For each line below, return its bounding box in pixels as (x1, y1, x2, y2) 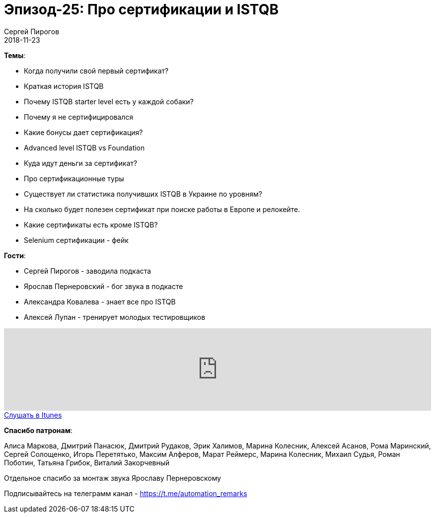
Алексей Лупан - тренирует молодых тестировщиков (24, 312, 206, 321)
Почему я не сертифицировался (24, 112, 134, 121)
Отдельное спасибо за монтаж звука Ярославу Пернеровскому (4, 473, 221, 482)
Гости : (4, 251, 26, 260)
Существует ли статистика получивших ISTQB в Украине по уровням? (24, 189, 262, 198)
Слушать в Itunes (4, 410, 62, 419)
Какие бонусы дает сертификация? (24, 128, 143, 137)
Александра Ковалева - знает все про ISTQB (24, 297, 176, 306)
